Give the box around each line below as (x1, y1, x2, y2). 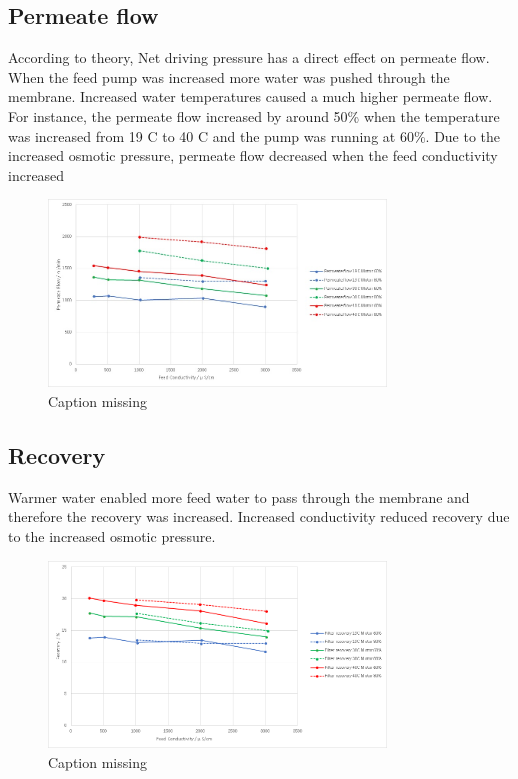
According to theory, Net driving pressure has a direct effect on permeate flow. (8, 47, 490, 68)
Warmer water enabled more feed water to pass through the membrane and (8, 486, 470, 507)
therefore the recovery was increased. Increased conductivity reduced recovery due (8, 506, 510, 527)
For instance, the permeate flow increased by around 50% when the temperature (8, 105, 500, 126)
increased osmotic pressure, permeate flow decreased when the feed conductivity (8, 145, 498, 166)
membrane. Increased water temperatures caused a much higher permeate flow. (8, 86, 493, 107)
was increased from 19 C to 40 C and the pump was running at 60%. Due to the (8, 125, 501, 146)
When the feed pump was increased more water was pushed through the (8, 66, 450, 87)
